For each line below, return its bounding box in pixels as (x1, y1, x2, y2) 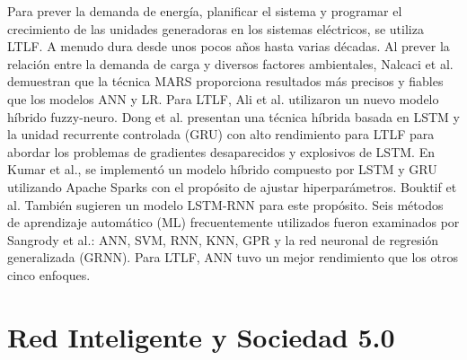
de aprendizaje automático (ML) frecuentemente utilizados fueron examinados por (7, 213, 460, 232)
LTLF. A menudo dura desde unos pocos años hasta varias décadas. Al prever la (7, 37, 450, 56)
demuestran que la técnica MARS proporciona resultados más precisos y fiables (7, 72, 444, 91)
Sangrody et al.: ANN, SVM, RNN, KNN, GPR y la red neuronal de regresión (7, 230, 439, 249)
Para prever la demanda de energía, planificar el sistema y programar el (7, 2, 402, 20)
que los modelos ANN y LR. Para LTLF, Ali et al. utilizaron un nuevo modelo (7, 89, 439, 108)
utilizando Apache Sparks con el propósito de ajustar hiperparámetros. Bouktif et (7, 177, 457, 196)
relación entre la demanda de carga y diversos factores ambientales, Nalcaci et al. (7, 54, 454, 73)
